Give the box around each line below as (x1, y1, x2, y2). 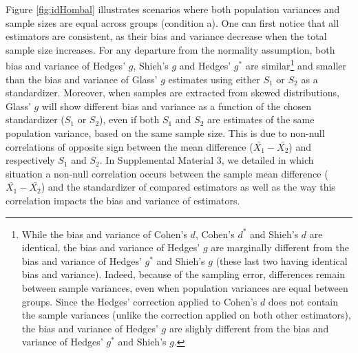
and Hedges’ (179, 58, 231, 73)
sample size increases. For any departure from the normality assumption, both (6, 42, 335, 56)
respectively (6, 153, 55, 167)
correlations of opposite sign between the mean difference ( (6, 139, 253, 153)
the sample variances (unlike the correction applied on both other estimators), (21, 308, 351, 322)
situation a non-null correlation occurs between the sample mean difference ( (6, 166, 328, 180)
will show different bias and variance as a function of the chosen (41, 98, 312, 113)
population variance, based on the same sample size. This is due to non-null (6, 126, 325, 140)
